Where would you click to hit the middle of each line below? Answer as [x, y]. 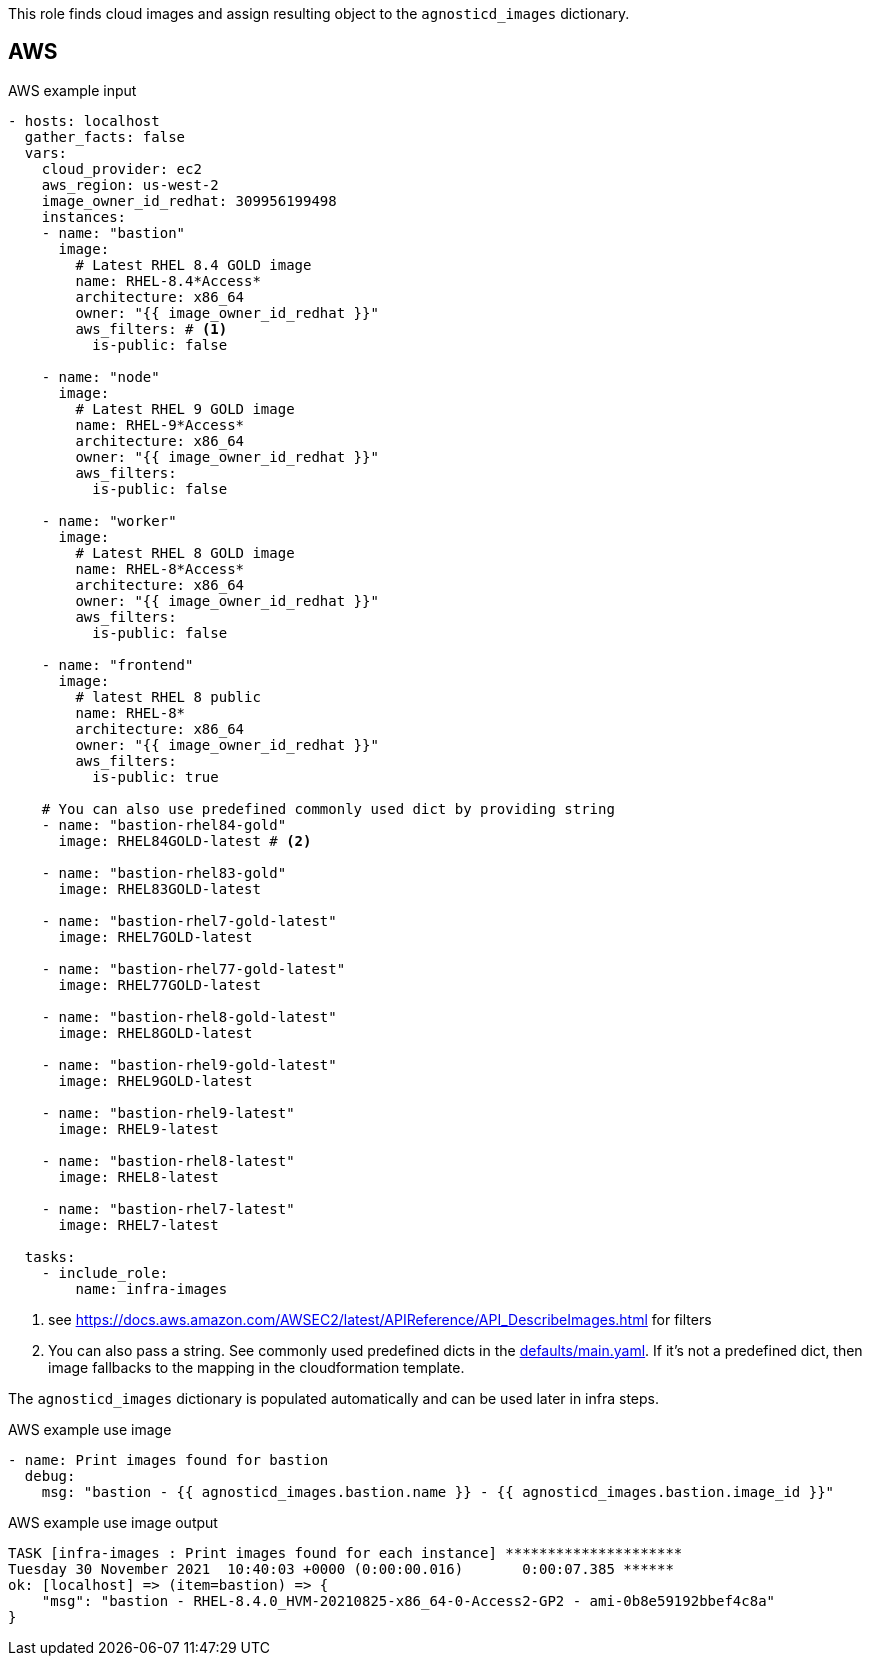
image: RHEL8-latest [138, 1176]
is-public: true [155, 776]
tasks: [50, 1256]
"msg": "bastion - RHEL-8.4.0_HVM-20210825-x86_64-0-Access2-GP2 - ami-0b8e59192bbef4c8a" [408, 1600]
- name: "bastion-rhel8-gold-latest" [189, 1016]
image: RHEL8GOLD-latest [155, 1032]
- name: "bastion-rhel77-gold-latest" [193, 968]
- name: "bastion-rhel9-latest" [168, 1112]
